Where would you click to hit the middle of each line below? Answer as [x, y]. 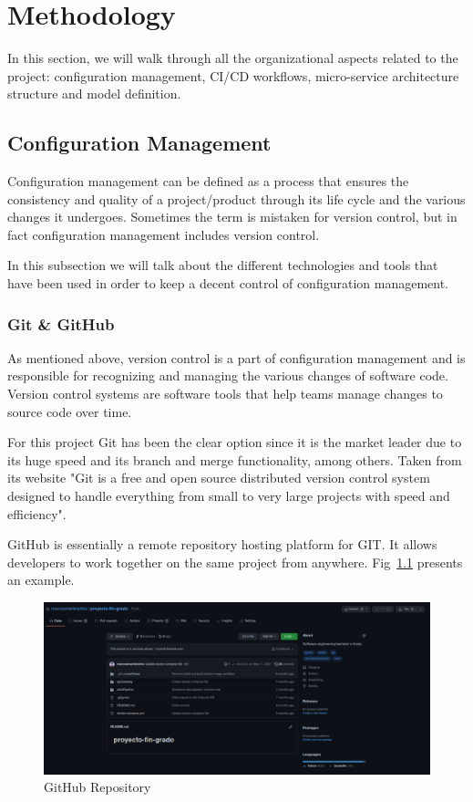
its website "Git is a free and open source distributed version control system [219, 478]
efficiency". [37, 513]
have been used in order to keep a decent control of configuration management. [228, 283]
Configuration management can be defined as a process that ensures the [208, 181]
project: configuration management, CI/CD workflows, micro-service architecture [233, 75]
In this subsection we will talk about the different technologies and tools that [223, 265]
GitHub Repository [98, 787]
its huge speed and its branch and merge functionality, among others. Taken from [235, 459]
